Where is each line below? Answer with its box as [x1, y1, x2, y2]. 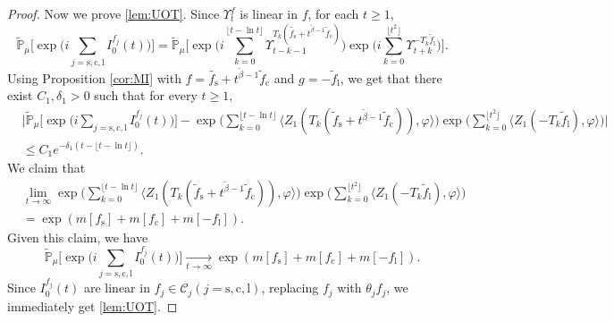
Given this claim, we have [7, 227, 148, 246]
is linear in [240, 4, 298, 22]
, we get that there [340, 68, 442, 87]
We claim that [7, 158, 86, 176]
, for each [307, 4, 359, 22]
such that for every [94, 86, 198, 105]
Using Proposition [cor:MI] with [7, 68, 181, 87]
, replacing [261, 278, 319, 297]
